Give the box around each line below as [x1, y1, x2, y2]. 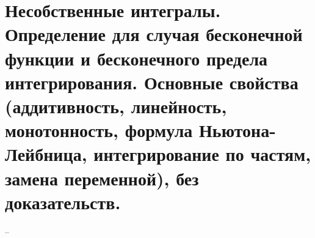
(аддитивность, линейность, [5, 93, 227, 118]
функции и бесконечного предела [5, 45, 268, 70]
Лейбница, [5, 141, 87, 166]
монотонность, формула [5, 117, 193, 143]
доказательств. [5, 189, 121, 214]
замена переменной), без [5, 165, 199, 190]
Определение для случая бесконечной [5, 21, 303, 46]
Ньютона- [199, 117, 276, 143]
